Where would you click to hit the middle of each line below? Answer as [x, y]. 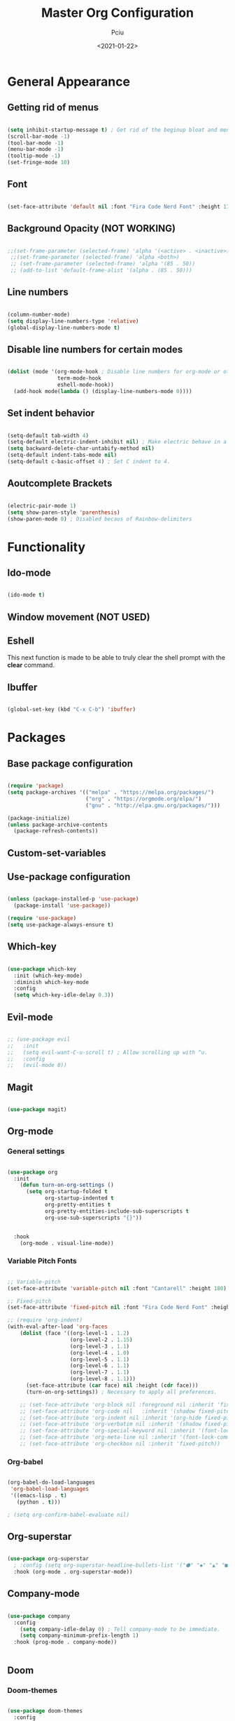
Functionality [47, 547]
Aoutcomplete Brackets [60, 483]
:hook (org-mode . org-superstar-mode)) [73, 1572]
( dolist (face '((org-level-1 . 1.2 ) [75, 1334]
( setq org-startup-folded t [67, 1192]
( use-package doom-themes [45, 1710]
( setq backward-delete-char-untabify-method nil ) [81, 448]
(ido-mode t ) [26, 595]
